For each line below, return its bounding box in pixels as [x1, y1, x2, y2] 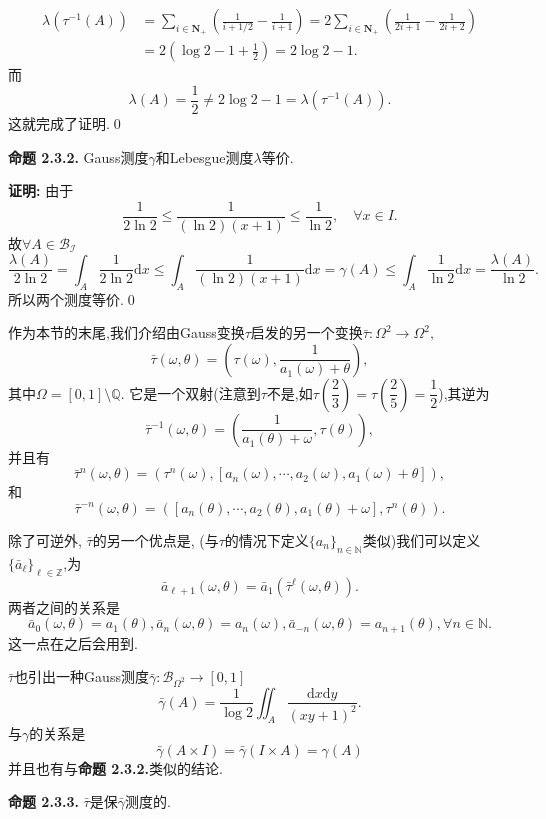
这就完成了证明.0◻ [8, 112, 125, 133]
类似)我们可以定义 [362, 530, 481, 550]
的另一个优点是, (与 [92, 530, 219, 550]
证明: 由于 [8, 180, 74, 201]
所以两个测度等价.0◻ [8, 288, 139, 309]
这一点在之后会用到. [8, 632, 138, 653]
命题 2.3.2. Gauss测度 [8, 146, 149, 167]
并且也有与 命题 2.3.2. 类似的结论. [8, 757, 223, 778]
